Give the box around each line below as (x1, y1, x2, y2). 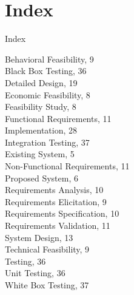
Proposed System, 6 (5, 171, 78, 184)
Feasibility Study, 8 (5, 100, 76, 113)
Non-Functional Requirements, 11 (5, 160, 130, 172)
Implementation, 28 (5, 124, 77, 137)
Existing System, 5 (5, 147, 75, 160)
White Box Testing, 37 (5, 279, 89, 291)
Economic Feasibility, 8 (5, 88, 90, 101)
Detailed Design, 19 (5, 76, 78, 89)
